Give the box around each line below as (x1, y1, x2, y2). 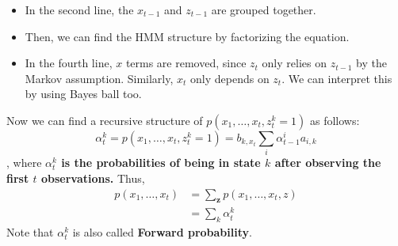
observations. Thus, (40, 169, 145, 186)
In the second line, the (25, 2, 134, 17)
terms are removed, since (125, 55, 247, 71)
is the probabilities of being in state (61, 154, 261, 171)
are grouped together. (211, 2, 316, 17)
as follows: (309, 112, 360, 128)
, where (6, 154, 42, 171)
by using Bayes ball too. (25, 85, 142, 102)
